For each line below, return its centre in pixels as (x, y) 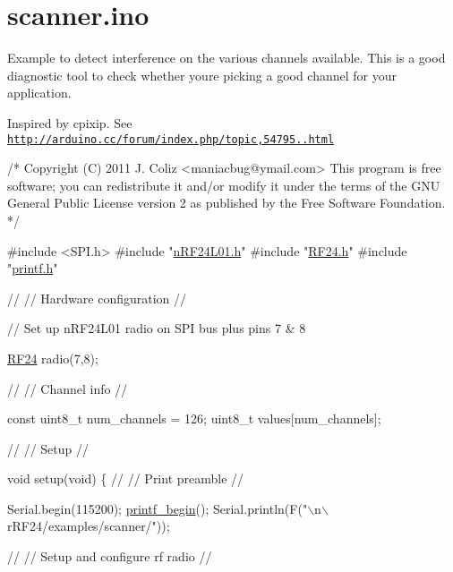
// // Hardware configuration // (97, 298)
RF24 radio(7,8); (53, 358)
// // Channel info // (68, 388)
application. (39, 93)
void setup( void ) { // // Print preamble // (126, 478)
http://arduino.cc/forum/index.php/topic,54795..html (171, 139)
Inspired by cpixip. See (70, 122)
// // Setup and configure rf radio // (110, 556)
